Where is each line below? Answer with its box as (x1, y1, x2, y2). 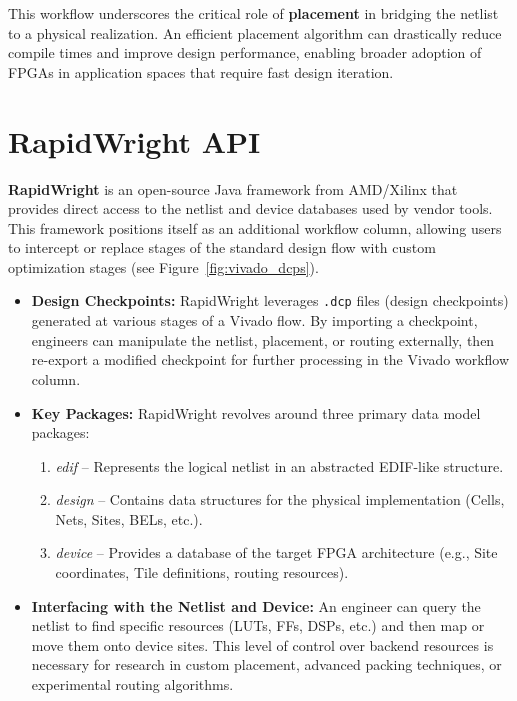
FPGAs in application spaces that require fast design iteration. (8, 61, 394, 82)
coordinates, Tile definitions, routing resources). (55, 562, 349, 583)
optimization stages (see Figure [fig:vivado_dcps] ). (8, 256, 319, 277)
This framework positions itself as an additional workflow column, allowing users (8, 217, 502, 238)
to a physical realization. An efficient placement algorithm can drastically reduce (8, 22, 502, 43)
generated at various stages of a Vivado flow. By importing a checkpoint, (31, 310, 478, 331)
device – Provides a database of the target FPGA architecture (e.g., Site (55, 542, 498, 563)
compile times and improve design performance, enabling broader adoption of (8, 42, 482, 63)
